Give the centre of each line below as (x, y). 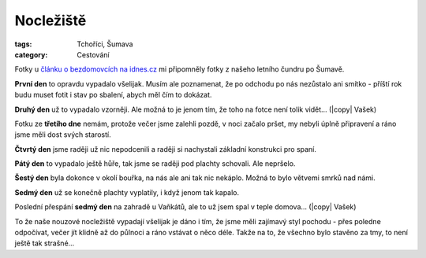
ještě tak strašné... (45, 243)
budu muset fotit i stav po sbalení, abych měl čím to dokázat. (113, 95)
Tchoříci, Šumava (105, 44)
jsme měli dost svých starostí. (63, 135)
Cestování (93, 54)
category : (31, 54)
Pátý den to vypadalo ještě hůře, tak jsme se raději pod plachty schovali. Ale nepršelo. (155, 164)
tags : (23, 44)
